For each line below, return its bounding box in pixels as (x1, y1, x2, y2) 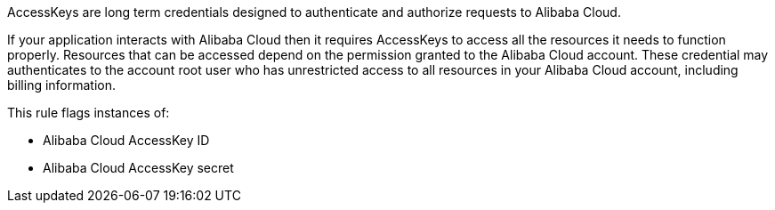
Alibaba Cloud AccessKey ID (43, 133, 210, 148)
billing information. (7, 77, 117, 93)
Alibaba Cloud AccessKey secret (43, 160, 234, 175)
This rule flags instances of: (7, 105, 170, 120)
